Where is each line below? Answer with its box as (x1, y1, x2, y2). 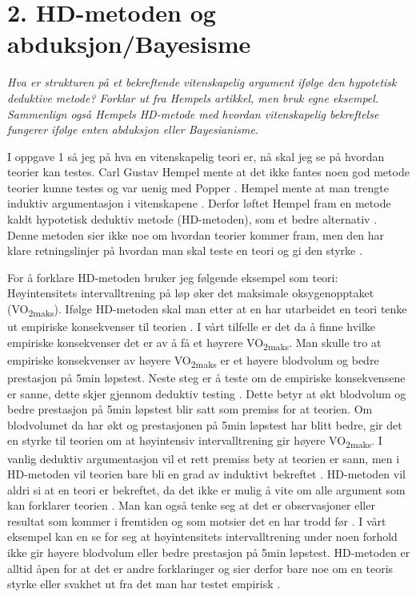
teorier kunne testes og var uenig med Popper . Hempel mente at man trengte (7, 179, 389, 196)
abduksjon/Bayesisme (7, 27, 251, 60)
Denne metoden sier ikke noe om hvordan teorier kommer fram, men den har (7, 226, 385, 243)
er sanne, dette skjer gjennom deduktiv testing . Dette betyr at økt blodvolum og (7, 385, 406, 401)
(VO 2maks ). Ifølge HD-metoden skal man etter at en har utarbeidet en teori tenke (7, 301, 407, 319)
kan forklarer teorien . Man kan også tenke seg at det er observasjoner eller (7, 497, 375, 514)
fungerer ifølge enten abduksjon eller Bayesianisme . (7, 121, 258, 138)
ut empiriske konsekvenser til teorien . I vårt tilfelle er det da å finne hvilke (7, 318, 376, 335)
